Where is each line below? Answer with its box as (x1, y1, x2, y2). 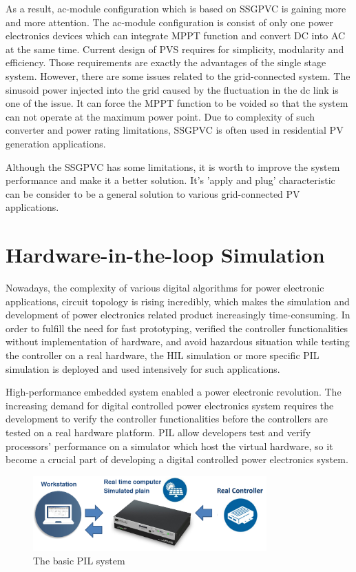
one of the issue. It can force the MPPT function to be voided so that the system (6, 96, 348, 110)
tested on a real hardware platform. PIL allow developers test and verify (6, 425, 311, 439)
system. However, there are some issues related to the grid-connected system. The (6, 68, 350, 83)
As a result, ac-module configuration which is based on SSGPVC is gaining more (6, 1, 346, 15)
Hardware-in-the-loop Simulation (6, 241, 325, 269)
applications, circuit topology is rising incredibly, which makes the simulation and (6, 294, 350, 308)
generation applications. (6, 136, 106, 150)
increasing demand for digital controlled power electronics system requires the (6, 398, 334, 412)
